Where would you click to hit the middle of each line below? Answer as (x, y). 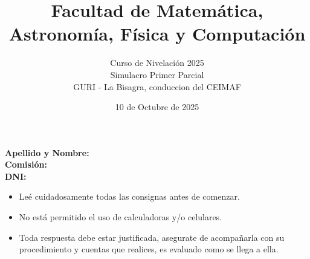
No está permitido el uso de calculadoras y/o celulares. (121, 217)
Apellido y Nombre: (47, 152)
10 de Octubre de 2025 (157, 107)
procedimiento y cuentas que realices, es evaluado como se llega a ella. (149, 249)
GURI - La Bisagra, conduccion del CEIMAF (157, 86)
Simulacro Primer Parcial (157, 74)
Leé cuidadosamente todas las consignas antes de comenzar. (129, 196)
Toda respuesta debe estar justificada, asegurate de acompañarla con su (152, 237)
